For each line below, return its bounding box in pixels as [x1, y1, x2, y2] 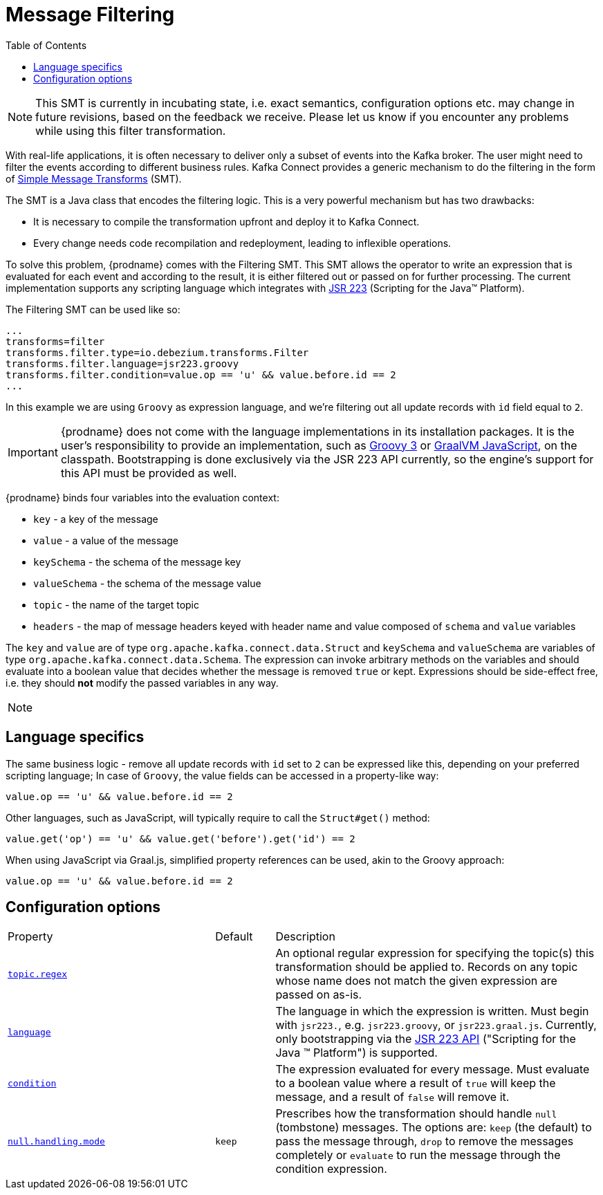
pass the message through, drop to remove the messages [275, 1134, 574, 1149]
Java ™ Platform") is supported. [275, 1046, 438, 1060]
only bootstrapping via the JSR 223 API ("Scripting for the [275, 1032, 576, 1046]
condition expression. [275, 1162, 387, 1176]
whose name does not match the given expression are [275, 974, 557, 988]
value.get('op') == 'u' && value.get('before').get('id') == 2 [6, 833, 355, 844]
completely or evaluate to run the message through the [275, 1148, 561, 1162]
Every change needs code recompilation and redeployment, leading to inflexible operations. [33, 237, 452, 249]
